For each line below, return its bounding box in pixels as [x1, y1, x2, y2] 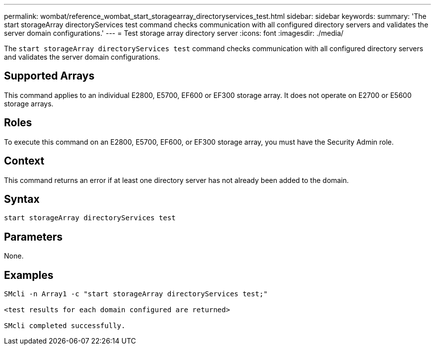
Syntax [4, 192, 40, 205]
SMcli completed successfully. [4, 322, 126, 330]
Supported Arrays [4, 70, 95, 83]
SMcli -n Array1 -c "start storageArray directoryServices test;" [4, 290, 268, 298]
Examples [4, 268, 54, 281]
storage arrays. [4, 99, 54, 108]
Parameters [4, 230, 63, 243]
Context [4, 155, 45, 168]
